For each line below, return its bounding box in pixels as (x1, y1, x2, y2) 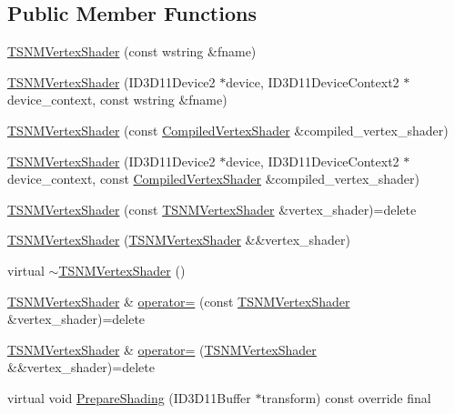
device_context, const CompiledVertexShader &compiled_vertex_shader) (7, 169, 420, 188)
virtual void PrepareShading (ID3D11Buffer (7, 388, 251, 407)
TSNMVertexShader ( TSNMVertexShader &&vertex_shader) (7, 230, 350, 249)
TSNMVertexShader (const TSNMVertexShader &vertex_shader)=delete (7, 199, 417, 218)
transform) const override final (261, 388, 431, 407)
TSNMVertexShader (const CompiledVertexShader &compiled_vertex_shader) (7, 120, 449, 139)
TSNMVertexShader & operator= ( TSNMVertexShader (7, 339, 317, 358)
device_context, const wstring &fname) (7, 90, 227, 109)
